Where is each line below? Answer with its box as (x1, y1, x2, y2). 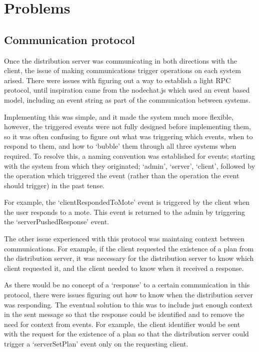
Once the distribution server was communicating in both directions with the (4, 55, 237, 66)
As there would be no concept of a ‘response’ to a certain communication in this (4, 279, 250, 290)
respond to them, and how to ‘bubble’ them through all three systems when (4, 141, 236, 151)
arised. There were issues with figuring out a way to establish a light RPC (4, 75, 231, 85)
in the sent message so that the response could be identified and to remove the (4, 309, 244, 319)
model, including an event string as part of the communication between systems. (4, 94, 250, 105)
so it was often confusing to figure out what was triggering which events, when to (4, 131, 253, 141)
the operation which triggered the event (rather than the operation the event (4, 170, 239, 181)
